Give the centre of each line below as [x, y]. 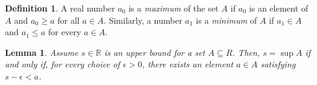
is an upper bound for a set [155, 52]
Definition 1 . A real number [60, 8]
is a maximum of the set [173, 8]
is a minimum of [226, 20]
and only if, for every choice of [62, 64]
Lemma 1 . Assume [42, 52]
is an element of [279, 8]
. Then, [246, 52]
